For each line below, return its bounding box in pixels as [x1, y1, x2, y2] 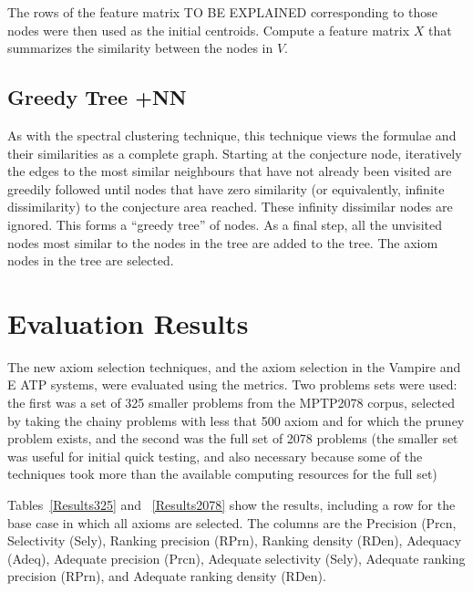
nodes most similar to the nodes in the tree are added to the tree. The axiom [7, 233, 438, 252]
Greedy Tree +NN [7, 83, 187, 111]
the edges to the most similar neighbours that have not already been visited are [7, 161, 452, 181]
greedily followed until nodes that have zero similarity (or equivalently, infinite [7, 179, 445, 198]
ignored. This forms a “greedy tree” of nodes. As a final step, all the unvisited [7, 214, 442, 234]
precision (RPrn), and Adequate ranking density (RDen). [7, 566, 326, 586]
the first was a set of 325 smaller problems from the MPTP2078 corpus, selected [7, 393, 456, 412]
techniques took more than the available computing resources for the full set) [7, 464, 437, 483]
